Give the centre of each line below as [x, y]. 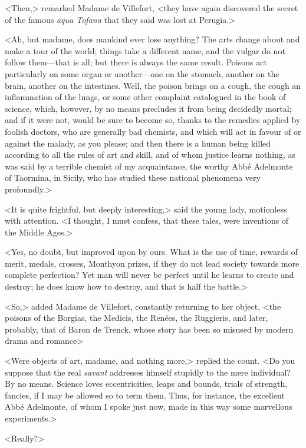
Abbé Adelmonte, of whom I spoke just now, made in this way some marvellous [149, 406]
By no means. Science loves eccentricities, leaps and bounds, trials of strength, [146, 384]
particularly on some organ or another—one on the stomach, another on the [142, 73]
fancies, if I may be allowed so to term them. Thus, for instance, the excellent [145, 395]
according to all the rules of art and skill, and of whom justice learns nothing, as [150, 155]
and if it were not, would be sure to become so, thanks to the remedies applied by [153, 120]
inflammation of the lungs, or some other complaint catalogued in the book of [145, 97]
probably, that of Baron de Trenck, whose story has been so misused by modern [149, 329]
